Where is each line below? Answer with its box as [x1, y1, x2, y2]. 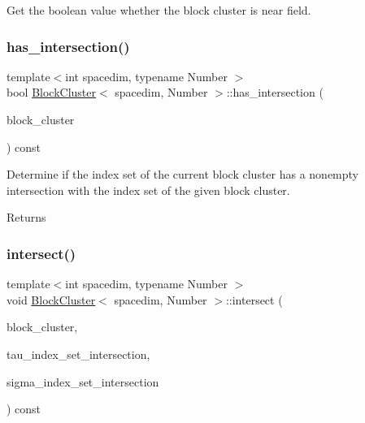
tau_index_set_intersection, [7, 345, 150, 362]
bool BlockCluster [7, 84, 96, 101]
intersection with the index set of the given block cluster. [7, 181, 290, 198]
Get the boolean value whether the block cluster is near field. [7, 2, 311, 18]
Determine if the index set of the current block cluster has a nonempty [7, 166, 359, 183]
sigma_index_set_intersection [7, 373, 159, 390]
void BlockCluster [7, 291, 96, 308]
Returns [7, 209, 46, 226]
